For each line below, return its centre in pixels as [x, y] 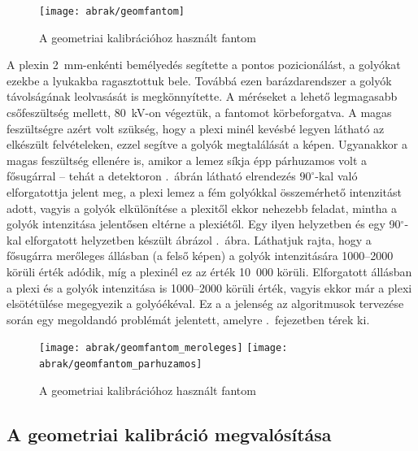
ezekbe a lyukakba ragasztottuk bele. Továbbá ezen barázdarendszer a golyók [199, 80]
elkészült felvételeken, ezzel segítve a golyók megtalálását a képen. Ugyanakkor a [207, 144]
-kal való [336, 176]
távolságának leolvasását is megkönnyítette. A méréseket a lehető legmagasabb [202, 96]
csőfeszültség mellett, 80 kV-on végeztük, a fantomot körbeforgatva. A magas [199, 113]
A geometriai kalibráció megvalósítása [169, 434]
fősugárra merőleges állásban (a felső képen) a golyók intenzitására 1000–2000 [200, 256]
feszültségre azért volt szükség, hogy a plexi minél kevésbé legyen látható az [196, 128]
